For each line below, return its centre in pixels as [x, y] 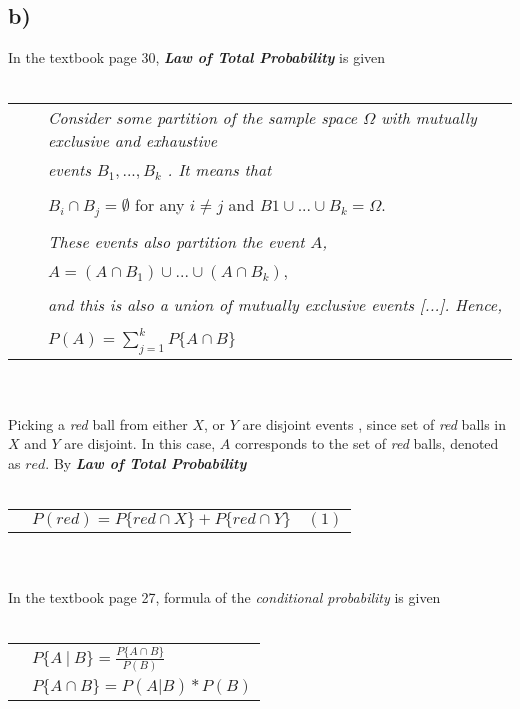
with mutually [428, 118]
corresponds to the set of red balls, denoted [366, 443]
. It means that [219, 170]
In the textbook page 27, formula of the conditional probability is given [224, 597]
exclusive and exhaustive [133, 141]
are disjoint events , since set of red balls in [374, 423]
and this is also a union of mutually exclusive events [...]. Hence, [275, 305]
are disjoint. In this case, [140, 443]
